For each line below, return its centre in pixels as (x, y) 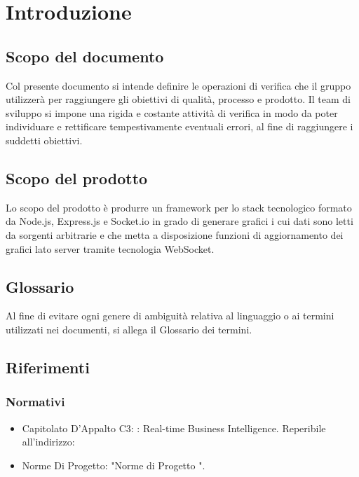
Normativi (35, 402)
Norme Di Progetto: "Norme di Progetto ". (114, 465)
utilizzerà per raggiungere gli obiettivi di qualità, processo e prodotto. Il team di (178, 99)
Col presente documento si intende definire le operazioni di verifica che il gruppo (178, 85)
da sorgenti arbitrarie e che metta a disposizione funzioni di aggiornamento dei (175, 234)
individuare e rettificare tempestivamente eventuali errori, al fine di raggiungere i (179, 126)
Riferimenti (48, 367)
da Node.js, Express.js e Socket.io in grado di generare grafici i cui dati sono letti (179, 221)
